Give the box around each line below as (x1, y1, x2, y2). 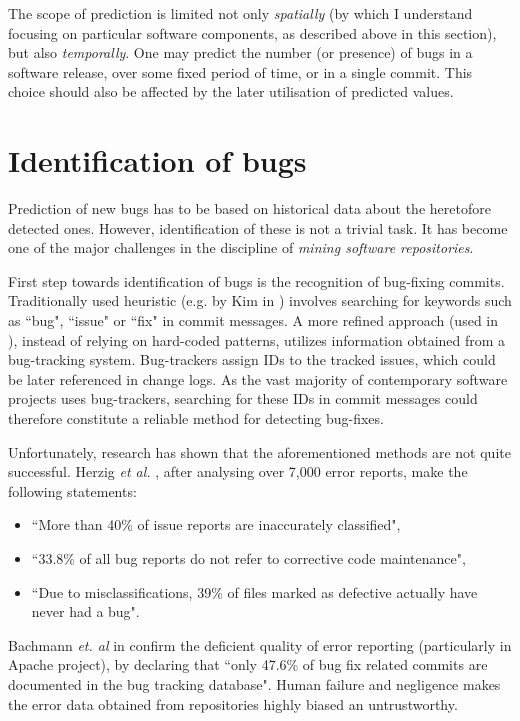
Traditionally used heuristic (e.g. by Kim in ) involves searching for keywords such (8, 290, 512, 311)
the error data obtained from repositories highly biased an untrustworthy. (8, 693, 458, 714)
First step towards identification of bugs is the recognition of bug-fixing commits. (8, 270, 505, 291)
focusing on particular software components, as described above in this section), (8, 22, 497, 43)
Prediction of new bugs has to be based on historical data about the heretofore (8, 198, 491, 219)
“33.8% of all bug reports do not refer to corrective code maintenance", (31, 548, 466, 568)
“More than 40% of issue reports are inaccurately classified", (31, 514, 401, 535)
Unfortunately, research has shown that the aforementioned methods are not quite (8, 441, 511, 462)
